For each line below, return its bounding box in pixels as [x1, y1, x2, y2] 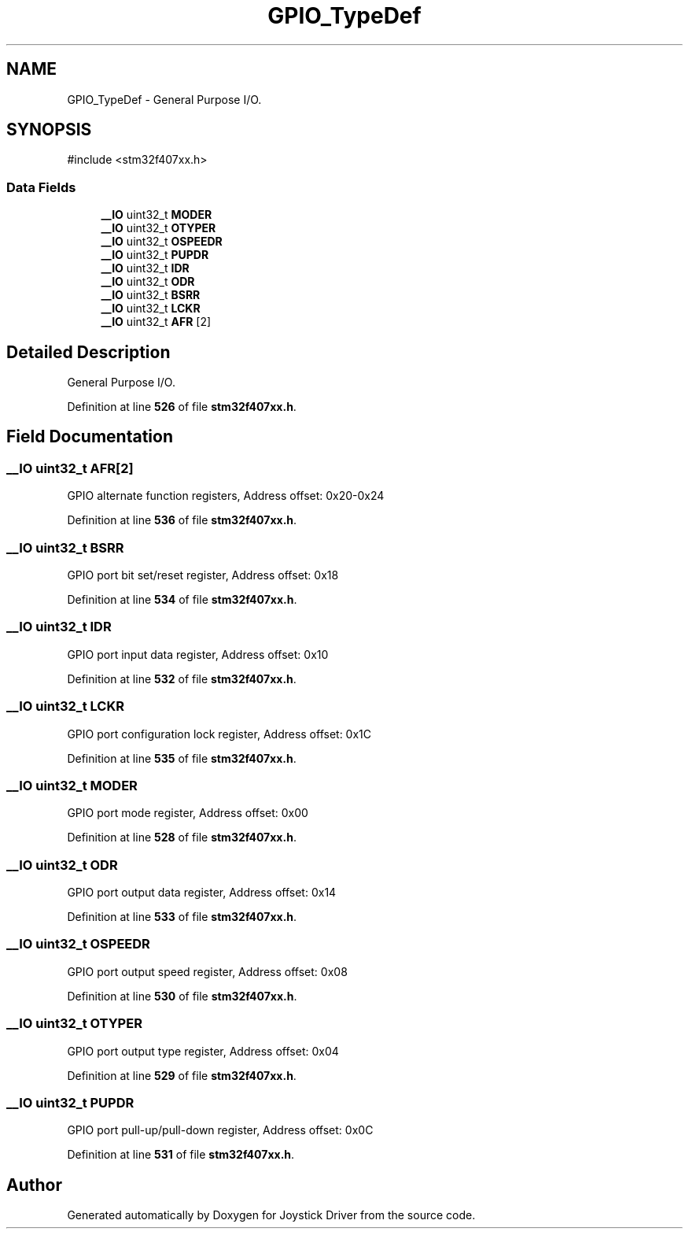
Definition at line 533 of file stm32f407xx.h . [67, 910, 297, 923]
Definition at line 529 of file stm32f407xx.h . [67, 1068, 297, 1082]
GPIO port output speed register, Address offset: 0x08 [67, 964, 348, 978]
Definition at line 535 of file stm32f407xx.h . [67, 751, 297, 765]
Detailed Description [6, 342, 171, 362]
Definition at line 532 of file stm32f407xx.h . [67, 671, 297, 686]
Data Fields [6, 179, 76, 195]
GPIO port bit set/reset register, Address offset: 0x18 [67, 568, 339, 582]
